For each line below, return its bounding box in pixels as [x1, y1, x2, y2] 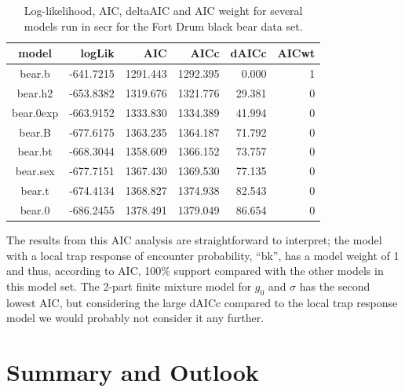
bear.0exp [12, 104, 59, 120]
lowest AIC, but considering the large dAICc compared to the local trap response [6, 294, 398, 310]
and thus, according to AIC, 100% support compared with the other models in [6, 262, 384, 279]
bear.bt [17, 143, 53, 159]
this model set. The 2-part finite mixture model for [6, 277, 252, 294]
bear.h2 [16, 84, 53, 101]
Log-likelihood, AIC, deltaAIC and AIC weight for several [24, 2, 303, 18]
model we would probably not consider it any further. [6, 310, 265, 326]
